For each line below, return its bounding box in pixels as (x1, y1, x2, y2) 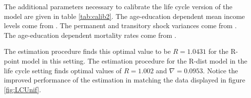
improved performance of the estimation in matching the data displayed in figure (4, 75, 245, 85)
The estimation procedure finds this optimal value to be (4, 46, 171, 56)
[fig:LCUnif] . (4, 84, 41, 94)
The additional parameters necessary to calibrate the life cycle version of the (4, 1, 232, 11)
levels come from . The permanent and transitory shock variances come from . (4, 20, 237, 31)
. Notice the (203, 65, 238, 75)
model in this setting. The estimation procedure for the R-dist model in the (21, 55, 248, 65)
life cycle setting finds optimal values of (4, 65, 122, 75)
